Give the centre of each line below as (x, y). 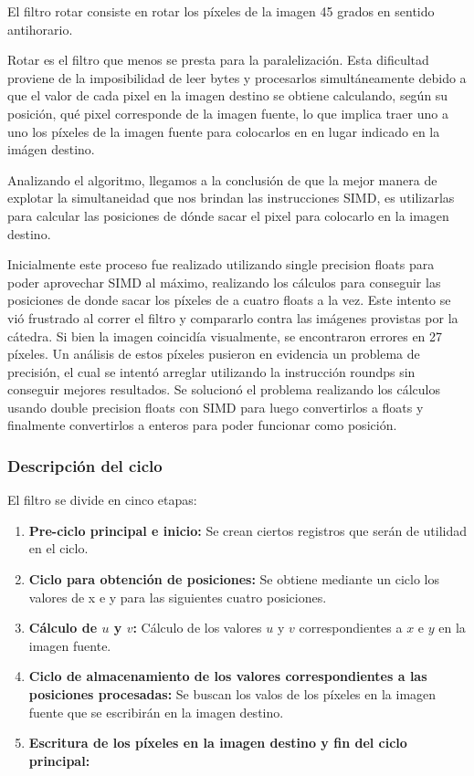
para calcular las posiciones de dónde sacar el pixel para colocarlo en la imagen (228, 215)
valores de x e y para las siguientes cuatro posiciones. (178, 597)
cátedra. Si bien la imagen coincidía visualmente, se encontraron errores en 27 (225, 336)
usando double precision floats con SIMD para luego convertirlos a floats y (216, 407)
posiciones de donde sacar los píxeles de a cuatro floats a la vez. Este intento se (229, 300)
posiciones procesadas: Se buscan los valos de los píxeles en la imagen (232, 694)
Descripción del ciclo (85, 465)
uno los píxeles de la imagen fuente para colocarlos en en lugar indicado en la (224, 131)
